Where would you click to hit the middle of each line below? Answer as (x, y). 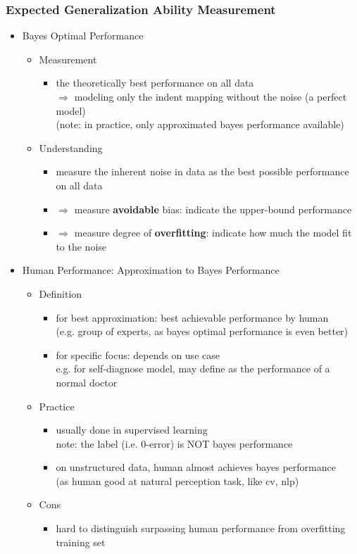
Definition (61, 293)
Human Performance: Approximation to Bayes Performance (151, 270)
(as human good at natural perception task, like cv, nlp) (177, 480)
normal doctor (87, 382)
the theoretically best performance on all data (155, 83)
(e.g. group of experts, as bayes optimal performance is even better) (202, 331)
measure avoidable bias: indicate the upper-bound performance (213, 209)
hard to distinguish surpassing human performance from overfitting (201, 528)
